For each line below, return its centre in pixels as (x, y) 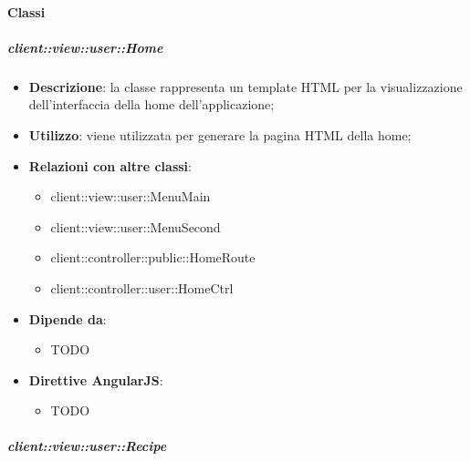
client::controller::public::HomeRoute (153, 257)
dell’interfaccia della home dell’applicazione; (151, 104)
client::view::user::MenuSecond (136, 226)
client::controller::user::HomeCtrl (142, 287)
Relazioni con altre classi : (110, 165)
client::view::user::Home (85, 47)
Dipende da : (68, 318)
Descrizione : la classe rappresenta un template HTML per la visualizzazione (245, 86)
